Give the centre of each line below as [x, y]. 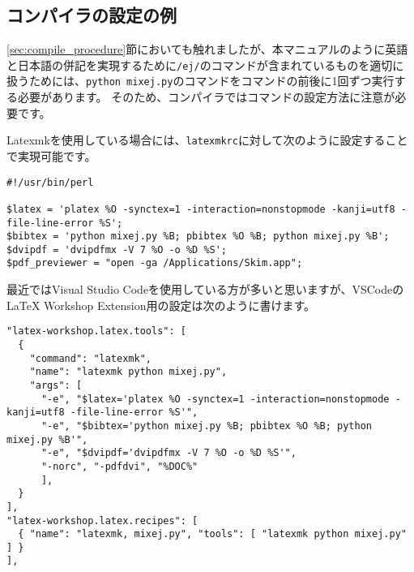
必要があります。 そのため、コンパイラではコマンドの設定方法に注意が [206, 97]
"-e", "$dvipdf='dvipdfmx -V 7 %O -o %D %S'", [169, 453]
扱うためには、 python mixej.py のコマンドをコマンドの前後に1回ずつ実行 [201, 81]
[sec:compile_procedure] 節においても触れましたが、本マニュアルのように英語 [207, 49]
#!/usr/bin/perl [50, 182]
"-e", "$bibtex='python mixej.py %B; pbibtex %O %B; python [207, 426]
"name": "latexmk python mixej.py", [128, 372]
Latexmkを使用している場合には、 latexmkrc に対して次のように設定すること [207, 140]
